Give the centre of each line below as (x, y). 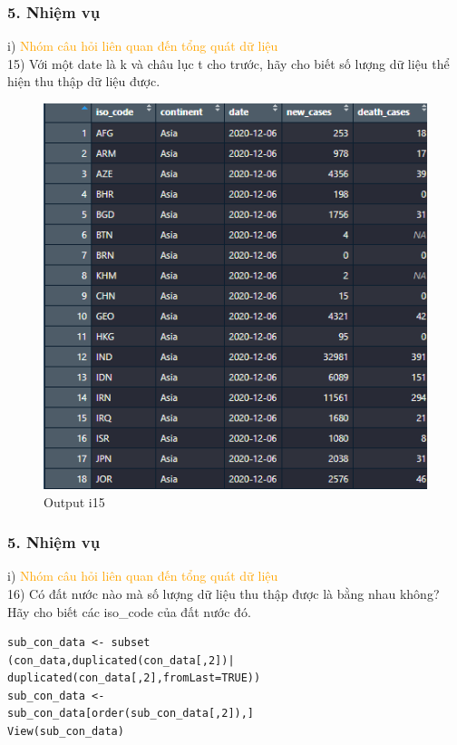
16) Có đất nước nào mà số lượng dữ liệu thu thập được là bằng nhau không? (224, 593)
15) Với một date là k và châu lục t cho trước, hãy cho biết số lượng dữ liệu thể (228, 63)
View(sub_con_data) (66, 732)
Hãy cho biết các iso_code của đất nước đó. (129, 611)
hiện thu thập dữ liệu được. (84, 81)
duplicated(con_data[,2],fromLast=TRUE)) (134, 678)
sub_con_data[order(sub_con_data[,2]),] (131, 714)
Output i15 (74, 501)
